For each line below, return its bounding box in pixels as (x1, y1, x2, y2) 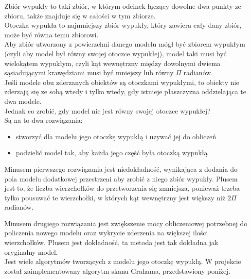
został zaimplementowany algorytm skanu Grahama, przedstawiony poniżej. (4, 265, 231, 276)
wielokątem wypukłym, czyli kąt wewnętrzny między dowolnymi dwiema (4, 58, 221, 68)
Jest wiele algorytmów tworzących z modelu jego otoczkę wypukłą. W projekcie (4, 256, 241, 266)
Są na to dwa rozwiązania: (4, 115, 83, 125)
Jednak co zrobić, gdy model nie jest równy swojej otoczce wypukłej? (4, 105, 211, 115)
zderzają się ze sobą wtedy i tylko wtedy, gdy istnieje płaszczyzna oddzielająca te (4, 86, 246, 97)
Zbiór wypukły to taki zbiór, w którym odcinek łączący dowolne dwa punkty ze (4, 1, 241, 11)
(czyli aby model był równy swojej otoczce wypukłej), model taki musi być (4, 48, 227, 58)
